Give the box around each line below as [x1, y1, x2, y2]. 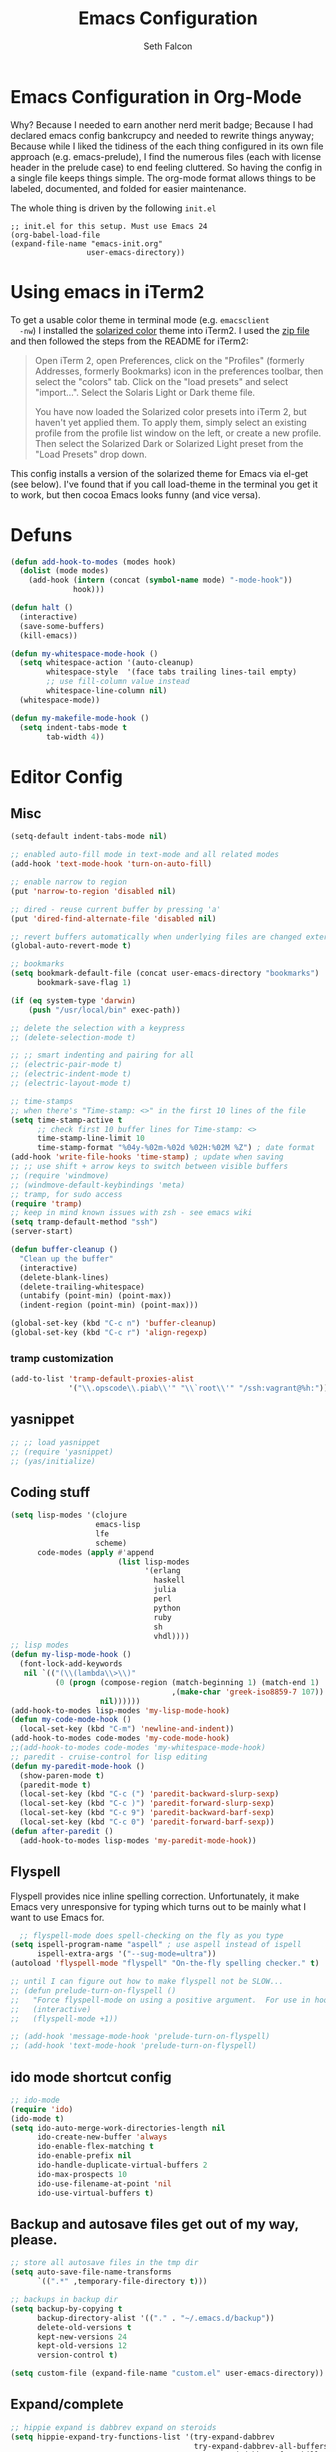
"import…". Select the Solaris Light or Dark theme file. [34, 386, 256, 398]
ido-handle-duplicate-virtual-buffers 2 [36, 2160, 208, 2171]
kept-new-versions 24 [36, 2332, 128, 2342]
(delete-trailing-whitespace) [19, 1282, 145, 1292]
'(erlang [144, 1566, 182, 1576]
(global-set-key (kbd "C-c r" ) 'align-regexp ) [10, 1328, 208, 1338]
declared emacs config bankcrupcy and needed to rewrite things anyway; [10, 129, 315, 141]
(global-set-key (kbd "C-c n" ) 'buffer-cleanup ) [10, 1318, 217, 1329]
